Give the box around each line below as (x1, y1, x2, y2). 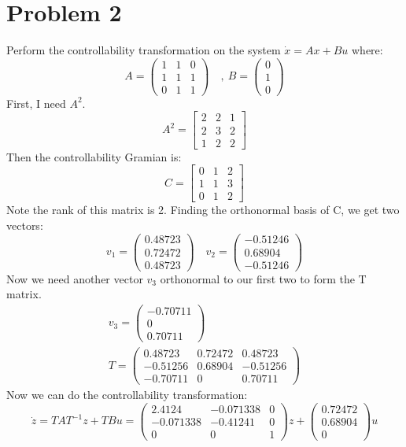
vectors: (6, 216, 43, 233)
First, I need (6, 94, 66, 111)
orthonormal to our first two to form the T (160, 270, 367, 286)
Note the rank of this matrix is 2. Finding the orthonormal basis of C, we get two (6, 201, 400, 218)
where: (351, 42, 383, 58)
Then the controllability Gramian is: (6, 148, 182, 164)
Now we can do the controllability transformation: (6, 386, 248, 403)
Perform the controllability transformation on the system (6, 42, 281, 58)
